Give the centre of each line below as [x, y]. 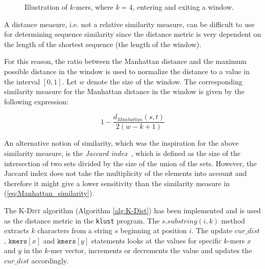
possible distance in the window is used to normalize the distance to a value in [127, 71]
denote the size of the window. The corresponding [164, 81]
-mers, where [94, 7]
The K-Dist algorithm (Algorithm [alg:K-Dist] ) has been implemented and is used [132, 210]
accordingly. [50, 260]
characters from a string [75, 230]
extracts [17, 230]
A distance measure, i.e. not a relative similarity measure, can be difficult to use [129, 24]
